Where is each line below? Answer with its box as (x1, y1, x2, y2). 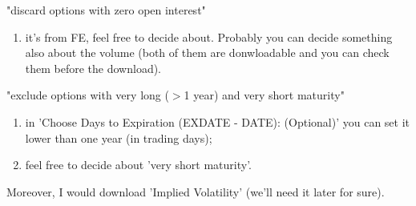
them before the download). (25, 59, 162, 76)
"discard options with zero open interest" (6, 2, 206, 18)
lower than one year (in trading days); (25, 129, 212, 146)
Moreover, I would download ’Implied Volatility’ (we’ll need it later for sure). (6, 183, 385, 200)
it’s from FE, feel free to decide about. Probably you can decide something (25, 28, 393, 45)
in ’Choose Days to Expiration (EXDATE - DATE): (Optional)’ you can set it (25, 113, 410, 130)
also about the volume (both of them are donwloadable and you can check (25, 44, 390, 61)
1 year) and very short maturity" (184, 87, 345, 103)
